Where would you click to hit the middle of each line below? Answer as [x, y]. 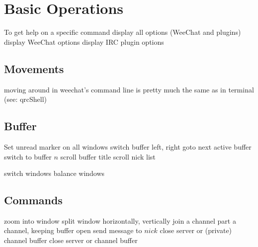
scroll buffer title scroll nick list [108, 156]
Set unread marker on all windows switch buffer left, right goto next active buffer [128, 146]
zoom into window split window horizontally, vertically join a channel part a [120, 220]
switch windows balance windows [54, 173]
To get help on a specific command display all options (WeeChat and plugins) [123, 32]
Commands [33, 200]
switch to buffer [28, 156]
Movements [34, 68]
